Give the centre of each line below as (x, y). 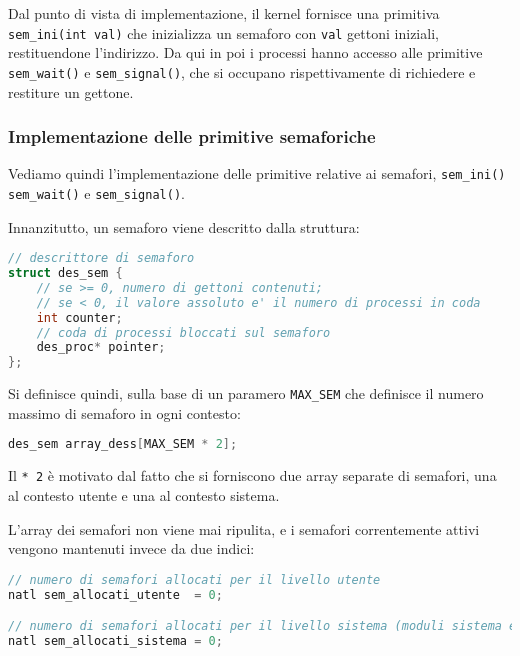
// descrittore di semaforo (101, 258)
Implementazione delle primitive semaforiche (192, 136)
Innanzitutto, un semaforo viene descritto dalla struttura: (184, 226)
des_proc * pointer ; (101, 347)
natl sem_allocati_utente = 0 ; (115, 594)
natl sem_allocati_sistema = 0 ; (115, 641)
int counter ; (79, 317)
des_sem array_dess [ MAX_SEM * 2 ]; (123, 444)
